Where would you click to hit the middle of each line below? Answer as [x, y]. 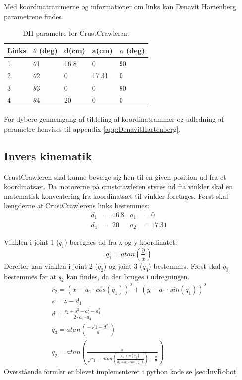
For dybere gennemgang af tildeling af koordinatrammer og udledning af [114, 119]
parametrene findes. [34, 16]
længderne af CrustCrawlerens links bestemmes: [77, 206]
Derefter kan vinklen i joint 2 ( [51, 265]
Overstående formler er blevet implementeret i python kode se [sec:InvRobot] [121, 371]
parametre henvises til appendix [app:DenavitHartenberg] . [92, 129]
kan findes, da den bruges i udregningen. [128, 276]
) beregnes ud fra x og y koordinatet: [121, 241]
